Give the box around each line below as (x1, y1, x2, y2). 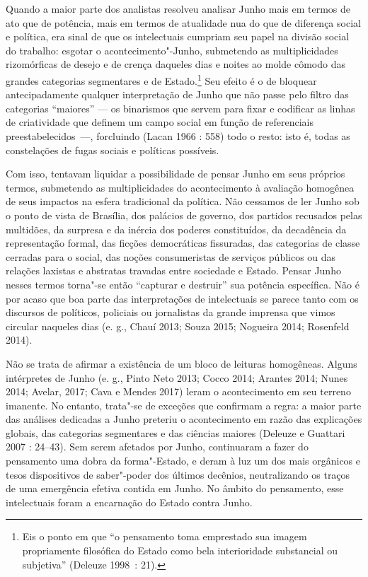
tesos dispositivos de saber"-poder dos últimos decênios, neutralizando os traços (6, 467, 350, 482)
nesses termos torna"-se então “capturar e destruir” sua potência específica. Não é (6, 276, 360, 291)
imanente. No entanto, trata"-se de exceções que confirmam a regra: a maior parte (6, 397, 362, 412)
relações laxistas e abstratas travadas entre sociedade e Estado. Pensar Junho (6, 263, 341, 278)
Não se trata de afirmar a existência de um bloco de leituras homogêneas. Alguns (6, 356, 357, 371)
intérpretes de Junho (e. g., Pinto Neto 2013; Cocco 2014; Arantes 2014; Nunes (6, 370, 348, 385)
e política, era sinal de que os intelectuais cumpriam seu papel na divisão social (6, 29, 350, 44)
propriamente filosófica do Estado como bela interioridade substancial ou (22, 543, 338, 558)
